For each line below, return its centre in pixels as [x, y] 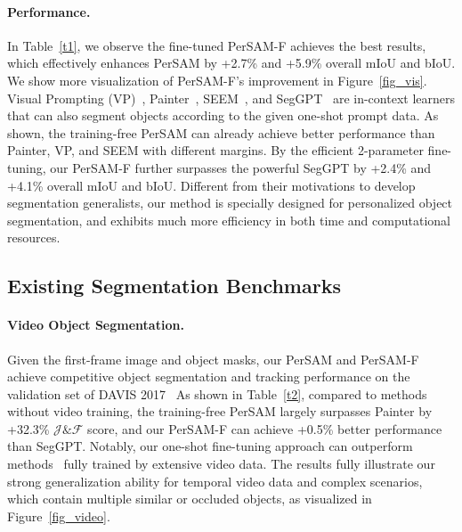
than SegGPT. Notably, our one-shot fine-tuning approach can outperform [210, 446]
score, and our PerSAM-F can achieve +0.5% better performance [265, 428]
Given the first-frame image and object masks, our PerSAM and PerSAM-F [213, 359]
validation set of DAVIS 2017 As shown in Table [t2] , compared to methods [217, 393]
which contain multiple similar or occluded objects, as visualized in [190, 499]
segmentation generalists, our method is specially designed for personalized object [230, 203]
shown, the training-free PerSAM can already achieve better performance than [221, 132]
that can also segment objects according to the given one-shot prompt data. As [223, 115]
